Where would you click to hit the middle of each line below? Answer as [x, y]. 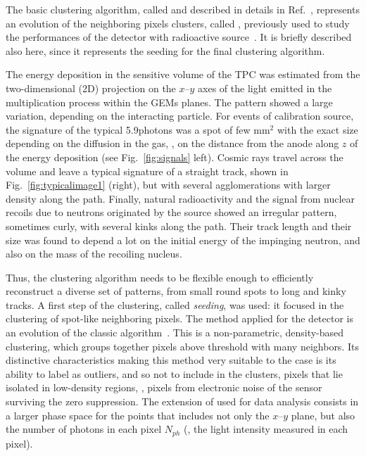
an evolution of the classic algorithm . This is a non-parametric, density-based [175, 332]
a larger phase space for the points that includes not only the [138, 415]
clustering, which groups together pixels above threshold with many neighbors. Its [182, 346]
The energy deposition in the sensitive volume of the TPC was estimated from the [183, 74]
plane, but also [323, 415]
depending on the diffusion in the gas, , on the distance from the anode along [172, 143]
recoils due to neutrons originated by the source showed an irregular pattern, [171, 212]
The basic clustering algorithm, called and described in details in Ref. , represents [183, 9]
